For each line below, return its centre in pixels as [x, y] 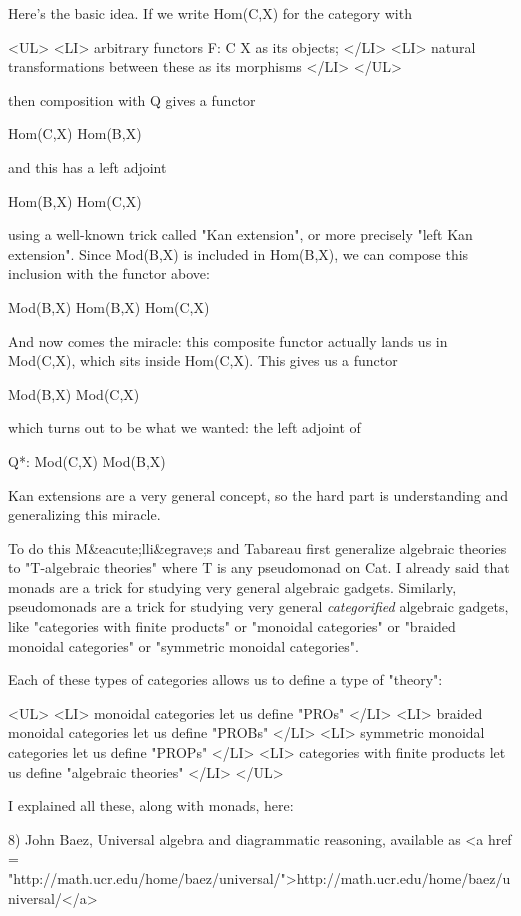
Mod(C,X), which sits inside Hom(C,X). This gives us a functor [203, 360]
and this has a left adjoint [87, 166]
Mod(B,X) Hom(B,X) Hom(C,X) [109, 306]
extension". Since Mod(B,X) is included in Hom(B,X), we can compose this [238, 253]
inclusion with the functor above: [109, 273]
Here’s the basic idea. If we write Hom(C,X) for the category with [210, 13]
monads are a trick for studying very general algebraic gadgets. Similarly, [232, 586]
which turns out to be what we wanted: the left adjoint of [184, 427]
